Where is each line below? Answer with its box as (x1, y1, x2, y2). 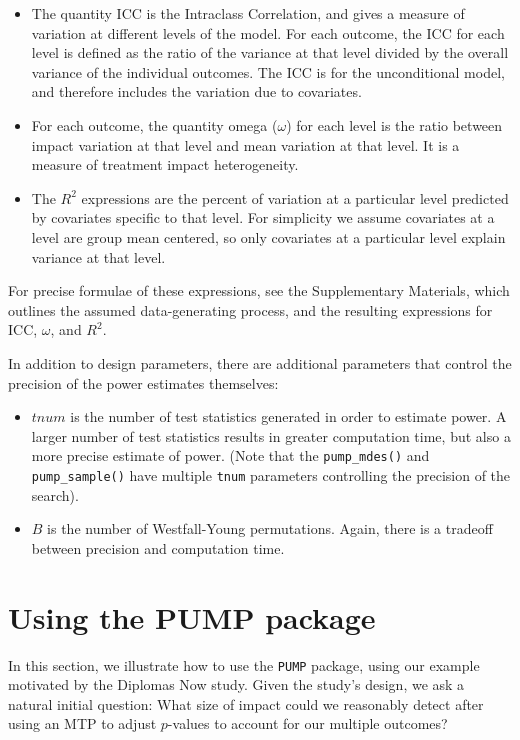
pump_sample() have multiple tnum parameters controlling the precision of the (31, 464, 511, 485)
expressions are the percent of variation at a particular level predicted (81, 187, 509, 208)
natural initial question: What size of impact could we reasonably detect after (8, 693, 484, 714)
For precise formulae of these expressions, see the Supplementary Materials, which (8, 280, 510, 301)
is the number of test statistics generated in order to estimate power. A (70, 406, 507, 427)
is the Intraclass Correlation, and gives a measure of (146, 3, 465, 23)
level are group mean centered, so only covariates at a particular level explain (31, 226, 506, 247)
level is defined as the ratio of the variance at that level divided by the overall (31, 42, 509, 63)
